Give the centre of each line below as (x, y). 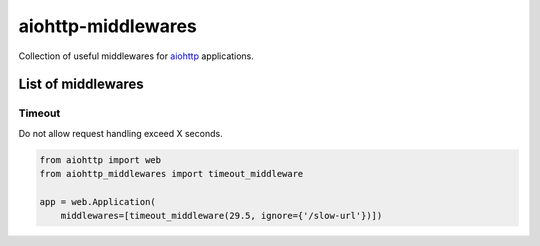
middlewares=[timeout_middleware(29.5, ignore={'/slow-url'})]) (221, 216)
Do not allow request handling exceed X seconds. (121, 133)
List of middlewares (81, 84)
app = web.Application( (98, 201)
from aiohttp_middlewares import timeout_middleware (171, 174)
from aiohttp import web (100, 159)
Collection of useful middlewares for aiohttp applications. (136, 56)
